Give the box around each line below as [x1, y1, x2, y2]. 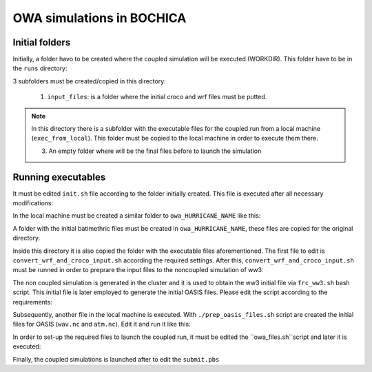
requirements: [12, 298, 53, 306]
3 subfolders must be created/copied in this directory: [12, 76, 166, 85]
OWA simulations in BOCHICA [12, 10, 187, 25]
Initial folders [12, 37, 71, 48]
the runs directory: [12, 64, 68, 72]
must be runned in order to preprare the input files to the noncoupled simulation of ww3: [12, 266, 264, 274]
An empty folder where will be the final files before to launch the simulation [48, 147, 262, 155]
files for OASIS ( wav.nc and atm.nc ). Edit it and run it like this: [12, 320, 191, 329]
